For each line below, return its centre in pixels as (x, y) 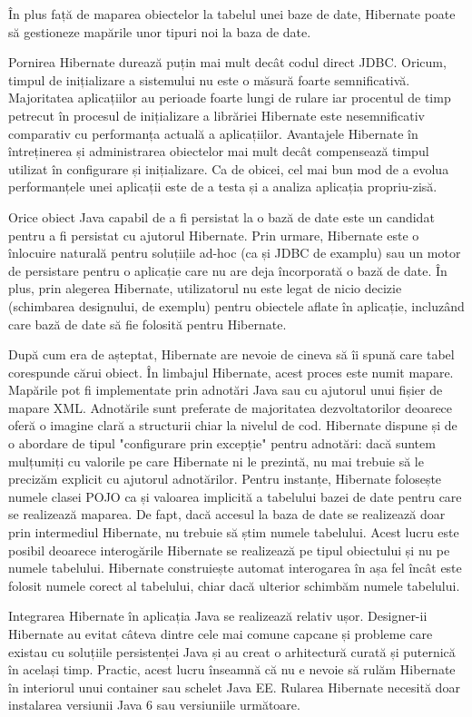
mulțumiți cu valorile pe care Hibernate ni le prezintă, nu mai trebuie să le (216, 461)
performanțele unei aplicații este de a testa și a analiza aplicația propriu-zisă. (223, 187)
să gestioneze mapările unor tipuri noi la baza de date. (160, 31)
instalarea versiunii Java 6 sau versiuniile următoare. (154, 705)
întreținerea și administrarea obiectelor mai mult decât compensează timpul (219, 151)
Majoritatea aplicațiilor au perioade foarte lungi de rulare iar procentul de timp (230, 98)
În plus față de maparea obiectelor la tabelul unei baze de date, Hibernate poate (232, 14)
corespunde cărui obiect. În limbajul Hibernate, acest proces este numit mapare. (231, 372)
